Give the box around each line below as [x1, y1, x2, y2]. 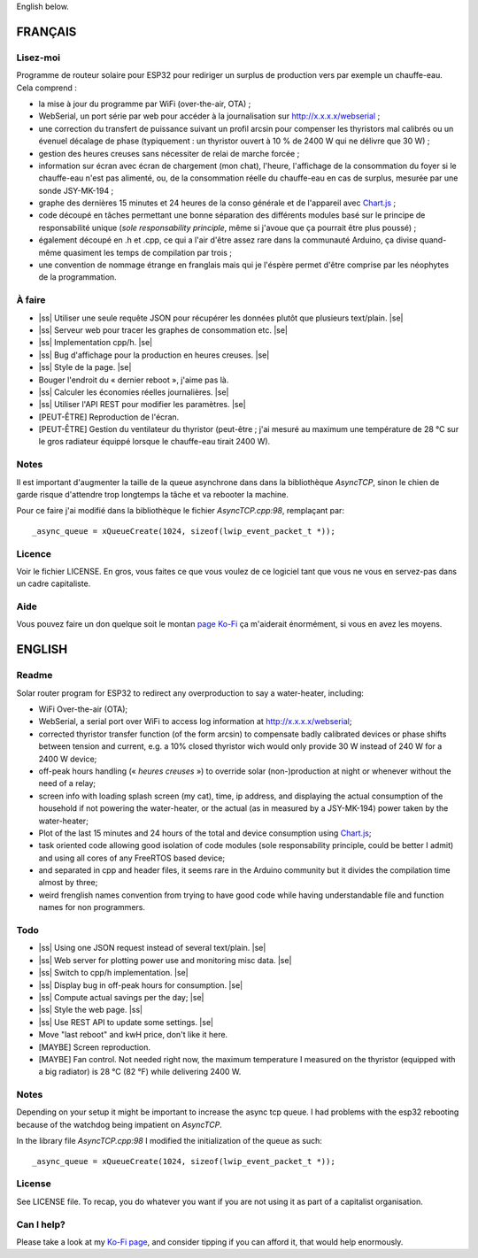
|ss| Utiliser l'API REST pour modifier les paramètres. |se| [38, 399, 247, 410]
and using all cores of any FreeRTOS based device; [38, 853, 226, 863]
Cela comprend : [16, 82, 77, 93]
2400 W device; [38, 753, 97, 764]
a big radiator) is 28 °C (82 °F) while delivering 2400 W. [38, 1067, 242, 1077]
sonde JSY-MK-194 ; [38, 185, 114, 196]
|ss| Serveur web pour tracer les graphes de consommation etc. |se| [38, 324, 288, 336]
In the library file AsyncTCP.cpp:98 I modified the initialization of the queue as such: [16, 1136, 323, 1146]
